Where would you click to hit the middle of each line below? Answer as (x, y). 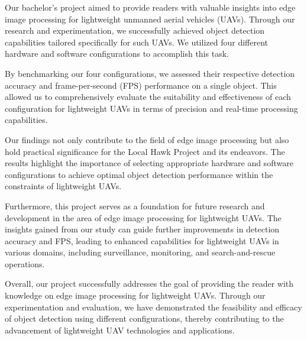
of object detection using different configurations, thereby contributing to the (144, 318)
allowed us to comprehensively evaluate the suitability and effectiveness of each (148, 97)
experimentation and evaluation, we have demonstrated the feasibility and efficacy (153, 307)
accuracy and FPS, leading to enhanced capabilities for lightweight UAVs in (142, 240)
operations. (25, 263)
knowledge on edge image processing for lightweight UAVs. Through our (135, 295)
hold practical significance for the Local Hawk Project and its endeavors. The (145, 151)
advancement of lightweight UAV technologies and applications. (120, 330)
